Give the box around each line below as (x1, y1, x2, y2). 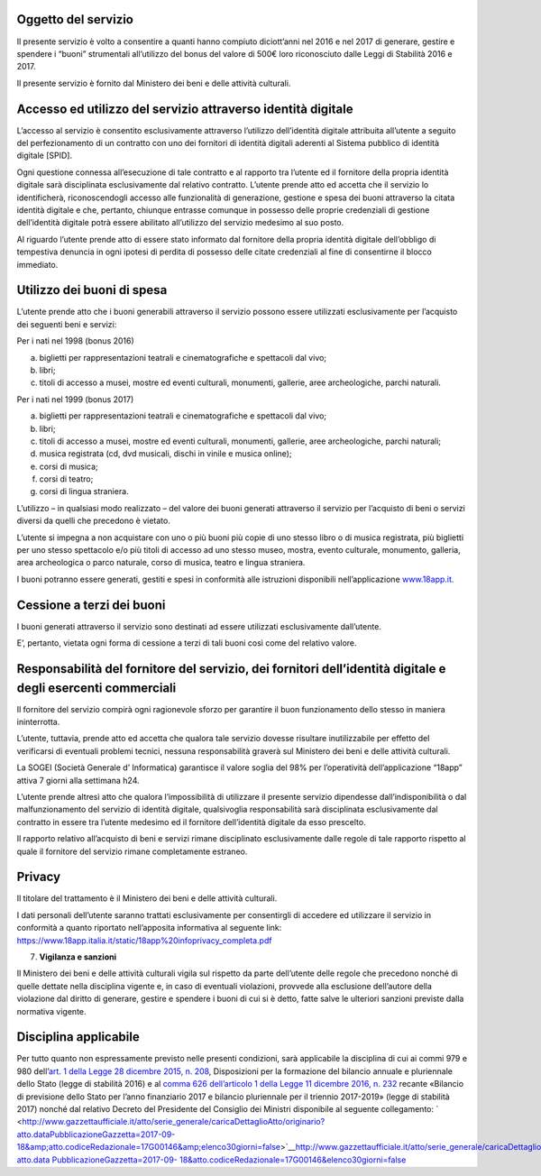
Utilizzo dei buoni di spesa (16, 282, 168, 298)
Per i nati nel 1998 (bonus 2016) (16, 335, 134, 346)
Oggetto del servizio (16, 12, 134, 27)
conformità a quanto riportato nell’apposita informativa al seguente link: (16, 923, 282, 933)
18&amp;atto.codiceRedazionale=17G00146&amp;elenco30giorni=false (16, 1142, 281, 1153)
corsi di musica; (39, 461, 98, 472)
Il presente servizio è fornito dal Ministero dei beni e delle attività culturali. (16, 78, 291, 88)
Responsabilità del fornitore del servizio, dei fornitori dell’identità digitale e (16, 661, 446, 676)
